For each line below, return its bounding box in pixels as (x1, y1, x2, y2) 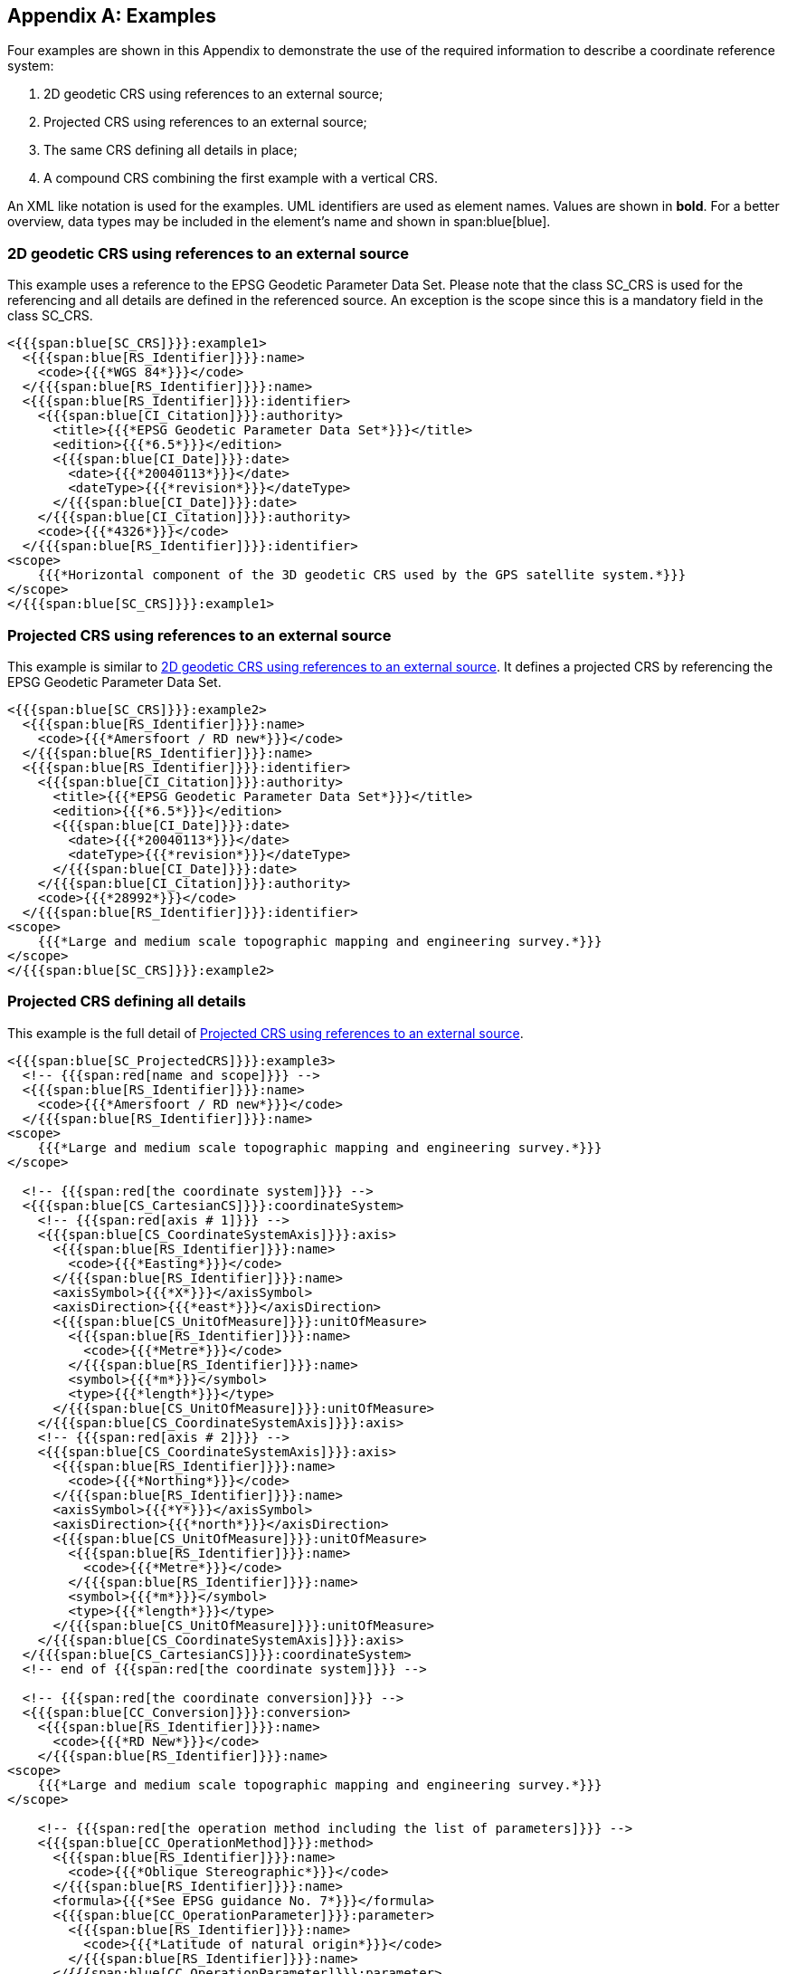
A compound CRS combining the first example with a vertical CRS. (43, 170, 439, 186)
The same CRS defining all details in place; (43, 142, 298, 158)
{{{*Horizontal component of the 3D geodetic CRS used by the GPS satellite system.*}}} (37, 567, 687, 583)
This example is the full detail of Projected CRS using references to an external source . (7, 1025, 524, 1041)
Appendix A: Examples (7, 5, 216, 27)
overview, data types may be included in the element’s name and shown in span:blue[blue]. (7, 214, 551, 230)
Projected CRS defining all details (7, 992, 246, 1011)
